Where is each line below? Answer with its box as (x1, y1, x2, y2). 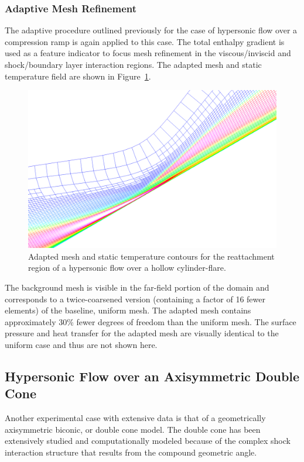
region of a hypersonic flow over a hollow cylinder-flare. (28, 261, 226, 274)
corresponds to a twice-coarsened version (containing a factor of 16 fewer (5, 292, 266, 305)
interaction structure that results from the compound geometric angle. (5, 446, 257, 458)
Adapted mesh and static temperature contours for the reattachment (28, 250, 275, 262)
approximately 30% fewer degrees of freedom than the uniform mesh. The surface (5, 315, 296, 327)
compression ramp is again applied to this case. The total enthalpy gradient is (5, 35, 285, 47)
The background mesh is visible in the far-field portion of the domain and (5, 281, 269, 293)
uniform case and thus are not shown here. (5, 338, 158, 350)
